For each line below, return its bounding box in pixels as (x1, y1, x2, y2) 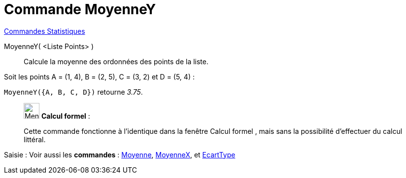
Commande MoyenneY (4, 1, 156, 18)
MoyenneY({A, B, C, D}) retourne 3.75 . (4, 87, 143, 96)
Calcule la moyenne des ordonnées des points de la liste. (24, 57, 209, 66)
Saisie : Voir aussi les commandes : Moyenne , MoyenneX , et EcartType (4, 150, 236, 159)
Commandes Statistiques (4, 26, 85, 35)
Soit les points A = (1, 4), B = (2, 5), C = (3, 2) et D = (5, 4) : (4, 72, 195, 81)
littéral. (24, 135, 46, 144)
